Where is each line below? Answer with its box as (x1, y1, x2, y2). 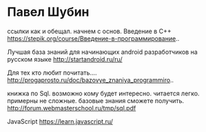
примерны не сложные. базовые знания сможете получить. (7, 96, 185, 104)
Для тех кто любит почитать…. (7, 68, 97, 77)
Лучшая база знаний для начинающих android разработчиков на (7, 48, 198, 56)
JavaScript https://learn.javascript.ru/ (7, 117, 114, 125)
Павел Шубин (7, 4, 90, 20)
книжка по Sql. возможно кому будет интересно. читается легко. (7, 89, 200, 97)
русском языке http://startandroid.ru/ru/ (7, 55, 123, 63)
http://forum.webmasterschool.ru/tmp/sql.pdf (7, 104, 136, 112)
